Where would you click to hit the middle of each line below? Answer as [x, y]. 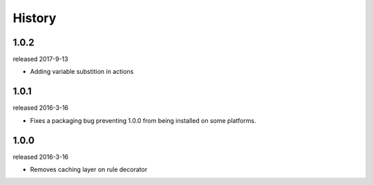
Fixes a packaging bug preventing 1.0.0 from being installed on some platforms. [143, 120]
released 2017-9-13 [40, 59]
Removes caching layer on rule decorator [89, 170]
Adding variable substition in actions [82, 72]
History [35, 18]
